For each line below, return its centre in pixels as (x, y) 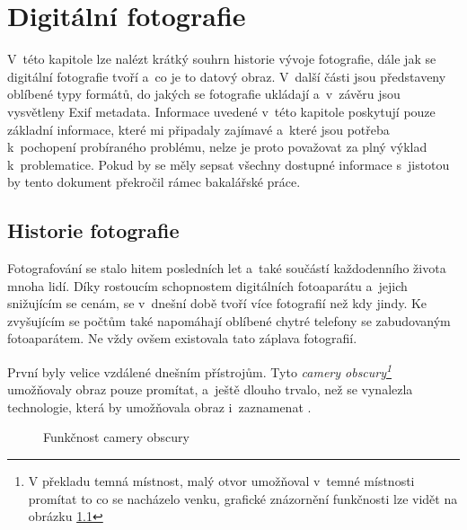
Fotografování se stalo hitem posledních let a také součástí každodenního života (227, 268)
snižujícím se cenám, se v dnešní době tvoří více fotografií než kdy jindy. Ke (217, 303)
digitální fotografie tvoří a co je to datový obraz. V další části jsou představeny (227, 76)
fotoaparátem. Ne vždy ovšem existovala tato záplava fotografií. (182, 338)
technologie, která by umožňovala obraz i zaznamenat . (159, 406)
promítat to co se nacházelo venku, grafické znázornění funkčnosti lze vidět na (243, 498)
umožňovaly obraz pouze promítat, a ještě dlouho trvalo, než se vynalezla (210, 389)
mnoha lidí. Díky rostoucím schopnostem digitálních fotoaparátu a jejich (207, 285)
